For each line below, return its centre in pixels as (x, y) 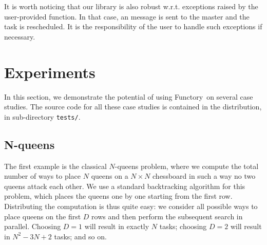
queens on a (110, 176)
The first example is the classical (55, 166)
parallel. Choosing (33, 226)
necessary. (20, 36)
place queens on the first (43, 216)
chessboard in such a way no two (204, 176)
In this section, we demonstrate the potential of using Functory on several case (129, 96)
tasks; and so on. (80, 236)
